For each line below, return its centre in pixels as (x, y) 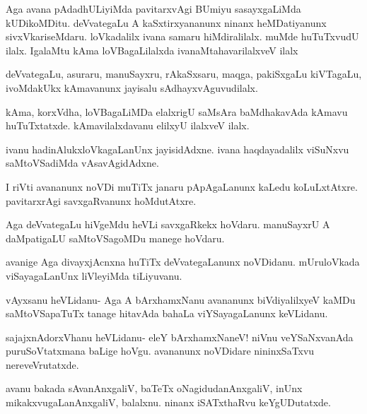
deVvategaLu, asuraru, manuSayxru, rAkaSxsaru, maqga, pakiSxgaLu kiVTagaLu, (184, 74)
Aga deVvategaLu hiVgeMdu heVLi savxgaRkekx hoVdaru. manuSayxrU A (168, 224)
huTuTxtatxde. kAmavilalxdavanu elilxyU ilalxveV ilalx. (128, 125)
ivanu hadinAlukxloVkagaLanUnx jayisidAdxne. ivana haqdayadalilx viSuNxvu (177, 149)
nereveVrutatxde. (42, 364)
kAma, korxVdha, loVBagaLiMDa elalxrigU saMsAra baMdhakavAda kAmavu (177, 111)
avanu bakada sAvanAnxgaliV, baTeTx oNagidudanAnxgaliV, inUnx (154, 388)
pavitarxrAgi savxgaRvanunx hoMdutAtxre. (101, 200)
